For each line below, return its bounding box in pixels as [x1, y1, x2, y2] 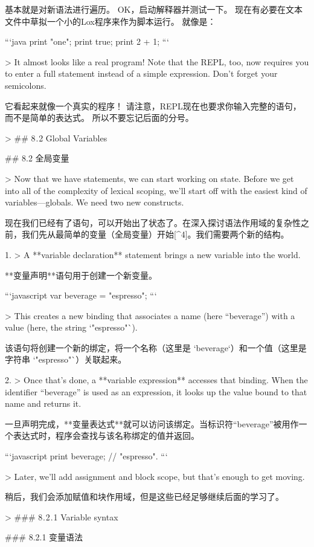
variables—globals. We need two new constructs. [5, 196, 184, 209]
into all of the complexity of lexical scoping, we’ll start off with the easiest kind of [5, 184, 307, 196]
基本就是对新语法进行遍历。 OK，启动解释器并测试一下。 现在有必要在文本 [5, 3, 303, 15]
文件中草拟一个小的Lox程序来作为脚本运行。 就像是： [5, 15, 216, 27]
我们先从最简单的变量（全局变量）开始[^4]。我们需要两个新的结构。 [21, 228, 289, 241]
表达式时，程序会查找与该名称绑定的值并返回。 [13, 429, 199, 442]
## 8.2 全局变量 [5, 152, 69, 164]
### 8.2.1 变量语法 [5, 531, 83, 543]
